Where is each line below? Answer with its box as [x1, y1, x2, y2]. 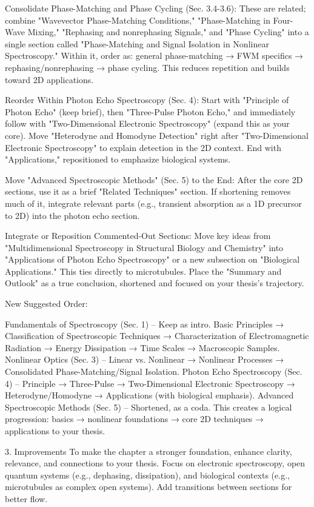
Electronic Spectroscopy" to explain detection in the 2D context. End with [5, 141, 281, 153]
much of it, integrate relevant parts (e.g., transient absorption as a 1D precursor [5, 196, 302, 209]
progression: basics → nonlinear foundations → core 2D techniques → [5, 412, 264, 425]
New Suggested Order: [5, 297, 88, 310]
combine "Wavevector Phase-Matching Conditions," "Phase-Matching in [5, 13, 270, 26]
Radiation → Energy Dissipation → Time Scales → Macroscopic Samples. [5, 341, 280, 354]
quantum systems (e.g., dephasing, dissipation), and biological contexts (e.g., [5, 468, 290, 481]
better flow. [5, 492, 48, 505]
